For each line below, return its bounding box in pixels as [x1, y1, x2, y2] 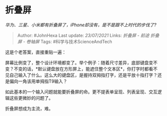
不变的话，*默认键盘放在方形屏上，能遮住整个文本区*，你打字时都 [13, 65, 149, 72]
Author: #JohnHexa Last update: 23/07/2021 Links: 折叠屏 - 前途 [17, 32, 150, 38]
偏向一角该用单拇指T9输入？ [9, 78, 68, 84]
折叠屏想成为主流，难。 [5, 105, 53, 112]
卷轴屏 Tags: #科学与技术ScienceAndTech [26, 38, 113, 45]
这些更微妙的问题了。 [9, 95, 53, 101]
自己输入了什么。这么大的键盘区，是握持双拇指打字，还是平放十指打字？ [9, 72, 158, 78]
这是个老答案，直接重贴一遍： [5, 49, 66, 55]
